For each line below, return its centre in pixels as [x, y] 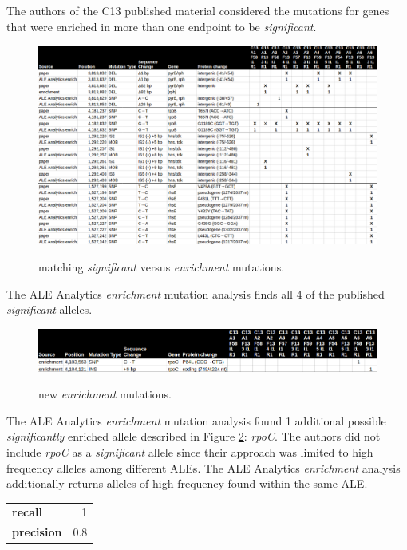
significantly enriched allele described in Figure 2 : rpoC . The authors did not [194, 436]
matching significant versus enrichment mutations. [162, 267]
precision [37, 532]
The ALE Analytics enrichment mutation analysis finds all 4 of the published [196, 293]
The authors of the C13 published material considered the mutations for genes [198, 10]
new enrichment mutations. [105, 394]
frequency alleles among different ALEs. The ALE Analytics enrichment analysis [203, 467]
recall [27, 512]
